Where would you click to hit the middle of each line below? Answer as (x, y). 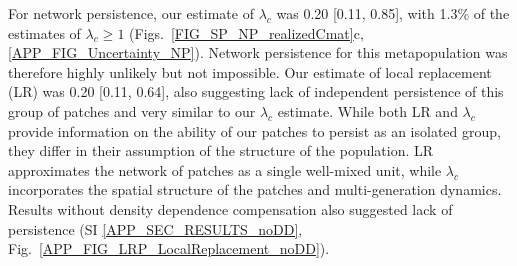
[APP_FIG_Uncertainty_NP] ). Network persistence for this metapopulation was (258, 52)
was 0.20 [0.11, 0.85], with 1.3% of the (393, 13)
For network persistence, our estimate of (131, 13)
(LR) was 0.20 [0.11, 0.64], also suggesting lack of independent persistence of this (256, 91)
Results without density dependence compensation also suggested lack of (230, 208)
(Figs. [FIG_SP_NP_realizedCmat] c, (246, 32)
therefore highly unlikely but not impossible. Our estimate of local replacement (250, 71)
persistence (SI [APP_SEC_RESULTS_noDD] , (155, 228)
